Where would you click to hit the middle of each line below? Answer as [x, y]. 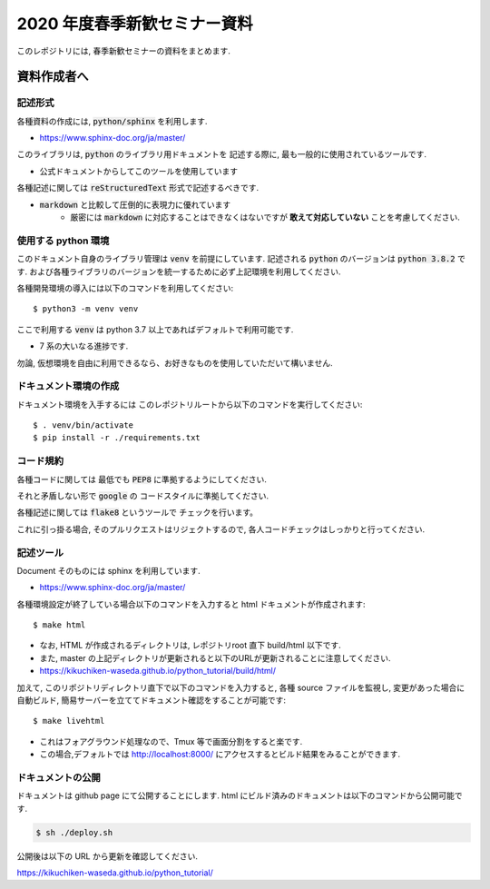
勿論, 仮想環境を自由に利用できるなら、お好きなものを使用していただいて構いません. [175, 362]
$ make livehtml [69, 721]
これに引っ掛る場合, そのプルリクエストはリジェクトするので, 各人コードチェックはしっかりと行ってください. [221, 529]
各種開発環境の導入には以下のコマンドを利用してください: [125, 288]
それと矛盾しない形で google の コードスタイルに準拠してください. [143, 496]
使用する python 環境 [63, 241]
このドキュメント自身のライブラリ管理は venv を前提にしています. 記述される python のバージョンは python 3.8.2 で [241, 259]
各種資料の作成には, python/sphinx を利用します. [112, 121]
